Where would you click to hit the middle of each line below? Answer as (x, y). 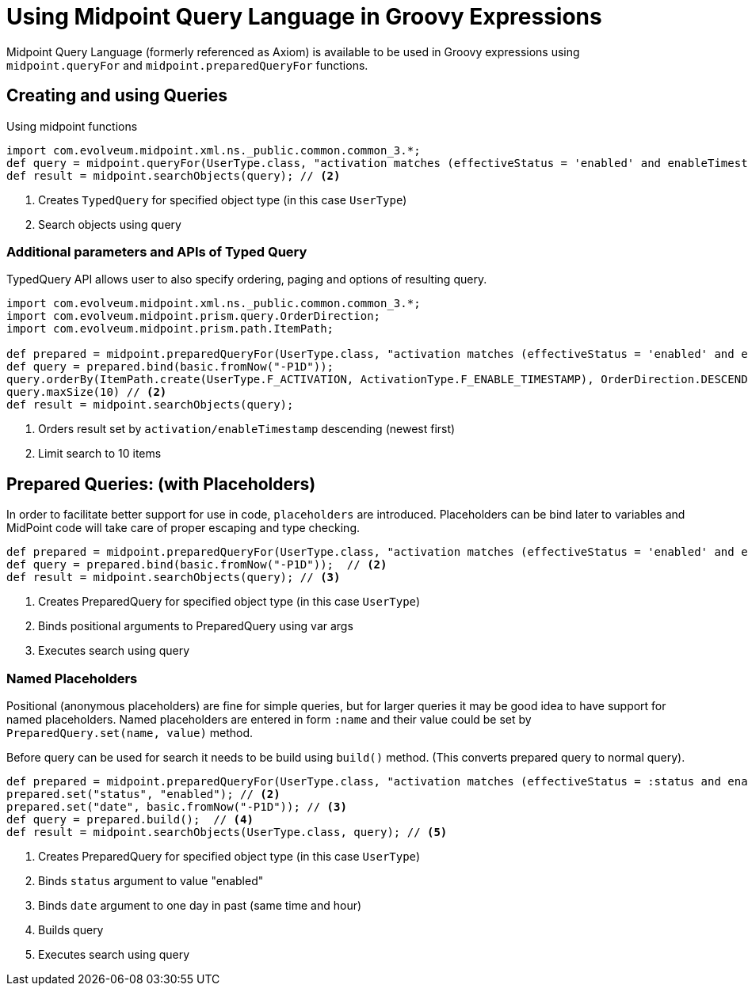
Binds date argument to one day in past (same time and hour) (200, 905)
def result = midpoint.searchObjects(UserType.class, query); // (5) (227, 832)
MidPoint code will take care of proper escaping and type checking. (183, 528)
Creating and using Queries (117, 96)
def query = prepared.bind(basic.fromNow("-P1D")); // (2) (197, 565)
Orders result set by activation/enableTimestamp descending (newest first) (247, 429)
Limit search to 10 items (100, 454)
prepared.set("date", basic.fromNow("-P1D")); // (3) (177, 806)
